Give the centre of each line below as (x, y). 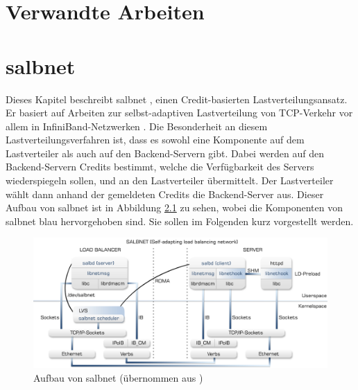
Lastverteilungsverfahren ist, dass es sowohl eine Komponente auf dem (155, 140)
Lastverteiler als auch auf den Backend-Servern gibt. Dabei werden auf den (165, 153)
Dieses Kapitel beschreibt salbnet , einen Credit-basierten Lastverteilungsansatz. (177, 99)
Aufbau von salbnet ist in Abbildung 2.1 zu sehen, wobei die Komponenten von (174, 207)
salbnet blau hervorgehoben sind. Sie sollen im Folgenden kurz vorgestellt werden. (180, 221)
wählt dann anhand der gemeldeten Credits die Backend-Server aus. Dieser (165, 194)
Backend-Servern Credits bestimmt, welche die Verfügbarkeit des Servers (160, 167)
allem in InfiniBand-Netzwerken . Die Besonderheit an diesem (137, 126)
